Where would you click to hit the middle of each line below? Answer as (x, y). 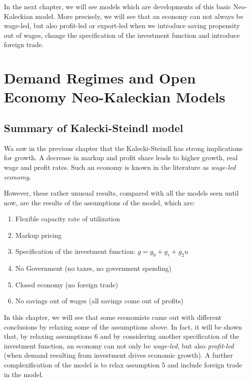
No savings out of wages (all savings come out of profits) (99, 301)
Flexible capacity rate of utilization (68, 219)
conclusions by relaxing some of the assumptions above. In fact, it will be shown (123, 326)
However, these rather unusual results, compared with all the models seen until (121, 193)
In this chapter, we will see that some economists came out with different (113, 317)
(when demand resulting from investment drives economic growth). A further (118, 355)
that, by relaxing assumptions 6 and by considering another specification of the (122, 336)
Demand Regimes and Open (100, 78)
